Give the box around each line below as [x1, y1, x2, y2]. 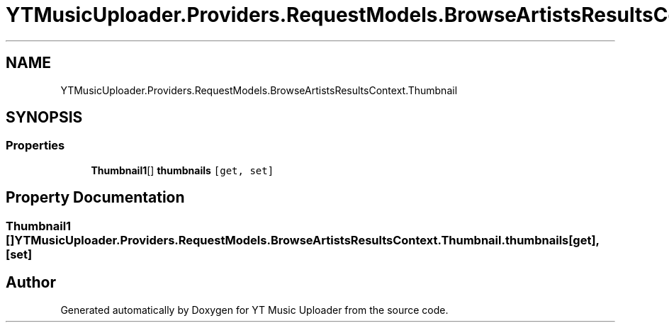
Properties [6, 138, 65, 153]
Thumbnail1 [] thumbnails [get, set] [91, 164, 274, 176]
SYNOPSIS [6, 108, 83, 127]
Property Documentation [6, 188, 185, 207]
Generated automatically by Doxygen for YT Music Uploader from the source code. [60, 303, 449, 316]
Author [6, 273, 56, 292]
